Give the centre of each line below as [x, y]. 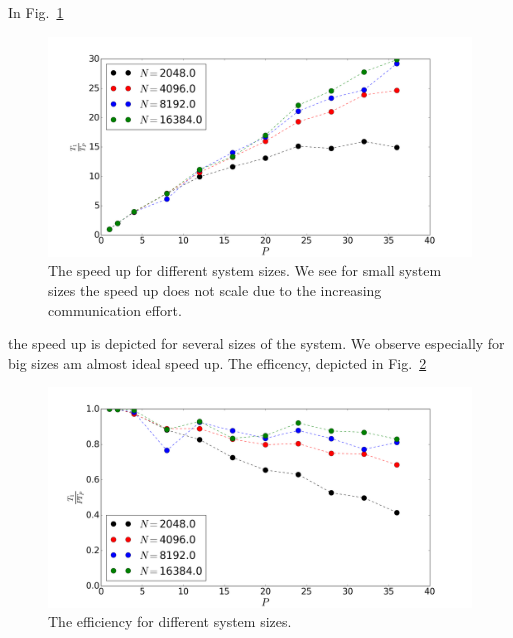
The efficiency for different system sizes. [170, 621]
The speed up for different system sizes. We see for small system [245, 270]
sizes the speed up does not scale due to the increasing [215, 290]
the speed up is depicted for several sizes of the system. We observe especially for [256, 343]
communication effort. [115, 309]
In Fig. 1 [36, 12]
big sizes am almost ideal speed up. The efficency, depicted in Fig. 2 [217, 362]
